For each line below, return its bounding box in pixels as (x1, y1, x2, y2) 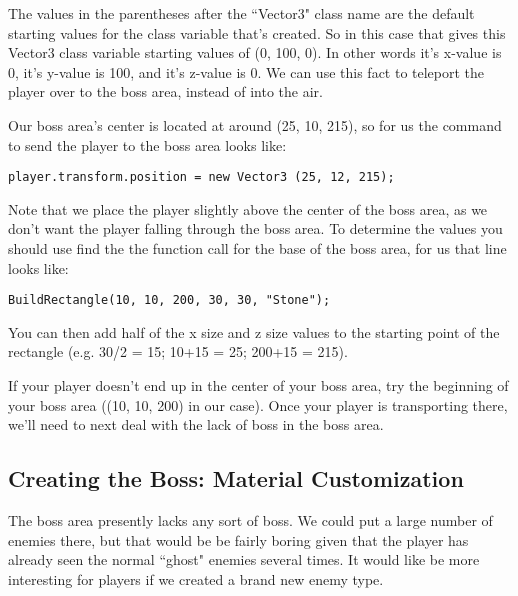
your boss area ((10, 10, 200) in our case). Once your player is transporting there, (8, 394, 508, 415)
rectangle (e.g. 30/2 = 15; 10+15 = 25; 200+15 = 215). (8, 341, 348, 362)
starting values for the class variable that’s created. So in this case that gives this (8, 22, 506, 43)
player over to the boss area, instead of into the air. (8, 81, 323, 102)
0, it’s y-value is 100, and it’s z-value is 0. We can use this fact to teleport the (8, 61, 485, 82)
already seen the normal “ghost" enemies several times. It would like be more (8, 549, 480, 570)
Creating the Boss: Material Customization (8, 463, 464, 494)
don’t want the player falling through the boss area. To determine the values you (8, 218, 503, 239)
